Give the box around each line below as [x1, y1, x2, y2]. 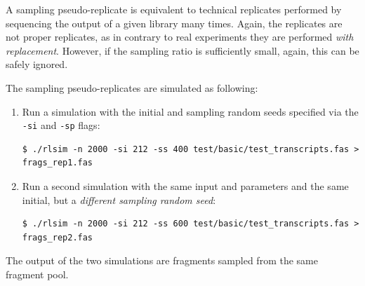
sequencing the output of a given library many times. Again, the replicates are [6, 15, 343, 30]
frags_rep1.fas [22, 158, 93, 168]
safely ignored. [6, 57, 68, 71]
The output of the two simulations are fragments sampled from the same [6, 253, 318, 268]
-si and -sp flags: [22, 118, 100, 132]
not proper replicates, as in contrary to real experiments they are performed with [6, 29, 354, 44]
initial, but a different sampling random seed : [22, 192, 216, 207]
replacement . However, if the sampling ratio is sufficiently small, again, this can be [6, 43, 359, 57]
